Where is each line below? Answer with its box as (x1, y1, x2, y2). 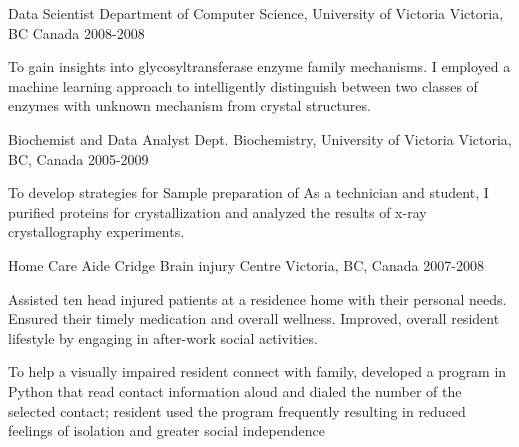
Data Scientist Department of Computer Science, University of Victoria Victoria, (8, 3, 504, 23)
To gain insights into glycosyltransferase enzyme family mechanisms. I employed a (8, 56, 511, 77)
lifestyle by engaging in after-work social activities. (8, 327, 318, 348)
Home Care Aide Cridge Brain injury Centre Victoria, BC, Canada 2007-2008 (8, 254, 484, 275)
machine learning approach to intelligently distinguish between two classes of (8, 75, 478, 96)
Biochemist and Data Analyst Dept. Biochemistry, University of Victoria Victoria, (8, 128, 512, 149)
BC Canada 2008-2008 (8, 22, 145, 43)
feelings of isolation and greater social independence (8, 420, 325, 441)
